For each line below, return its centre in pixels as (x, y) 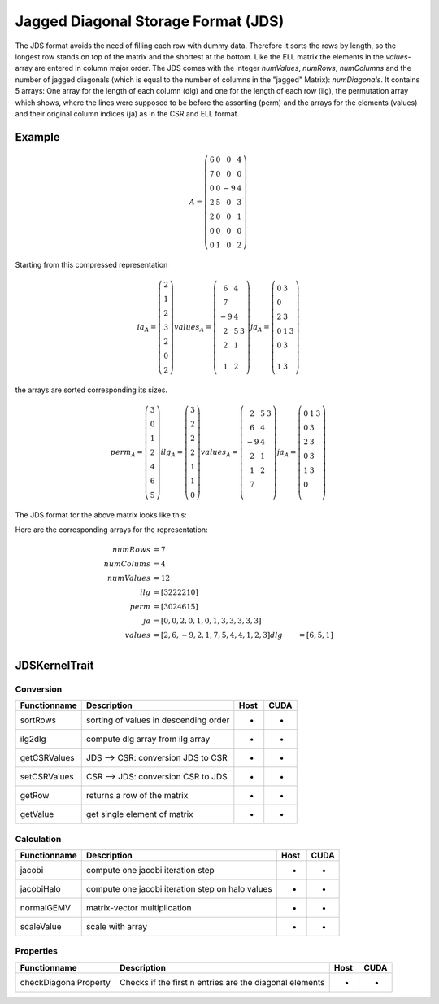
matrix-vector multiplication (139, 907)
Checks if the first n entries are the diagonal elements (222, 982)
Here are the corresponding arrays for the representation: (111, 530)
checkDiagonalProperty (65, 982)
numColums (127, 564)
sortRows (38, 720)
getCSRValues (47, 758)
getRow (35, 796)
